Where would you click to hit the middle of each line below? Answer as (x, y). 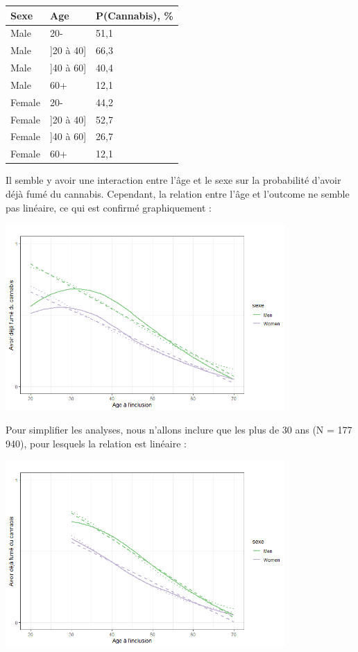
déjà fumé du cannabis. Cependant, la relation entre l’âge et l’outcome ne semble (178, 193)
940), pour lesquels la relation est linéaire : (96, 443)
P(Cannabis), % (135, 15)
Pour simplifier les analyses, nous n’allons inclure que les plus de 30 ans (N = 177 (179, 430)
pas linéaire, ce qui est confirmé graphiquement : (109, 207)
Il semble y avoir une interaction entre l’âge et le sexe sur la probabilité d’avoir (173, 180)
